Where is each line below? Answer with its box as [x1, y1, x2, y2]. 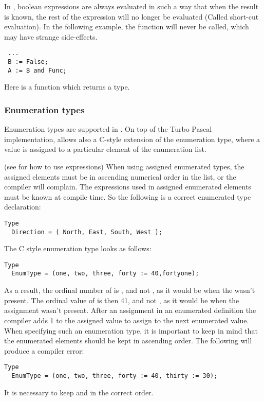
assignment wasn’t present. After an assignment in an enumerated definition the [4, 305, 256, 316]
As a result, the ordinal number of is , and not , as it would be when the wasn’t [4, 285, 255, 295]
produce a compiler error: [4, 345, 84, 356]
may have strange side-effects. [4, 31, 98, 42]
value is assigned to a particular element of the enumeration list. [4, 144, 206, 154]
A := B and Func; [8, 66, 67, 74]
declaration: [4, 201, 41, 212]
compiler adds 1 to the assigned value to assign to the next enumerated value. [4, 315, 249, 325]
